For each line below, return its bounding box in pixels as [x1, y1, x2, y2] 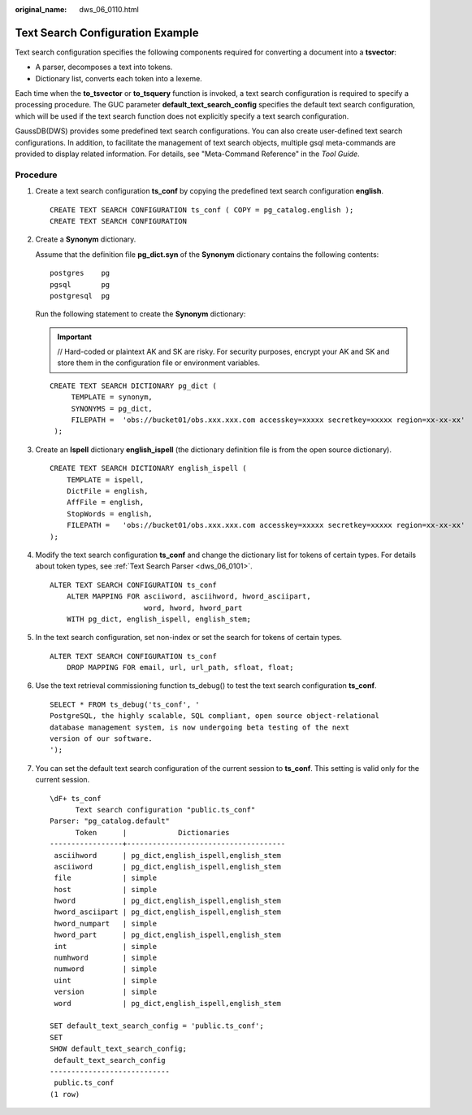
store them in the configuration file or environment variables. [57, 358, 260, 368]
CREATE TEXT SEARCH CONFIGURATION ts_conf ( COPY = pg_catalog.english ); [50, 205, 354, 215]
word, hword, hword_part [143, 603, 243, 612]
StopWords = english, [66, 509, 154, 518]
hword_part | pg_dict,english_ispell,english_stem [54, 930, 282, 939]
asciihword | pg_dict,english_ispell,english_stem [54, 851, 282, 860]
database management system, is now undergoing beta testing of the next [50, 722, 350, 732]
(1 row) [50, 1090, 80, 1099]
